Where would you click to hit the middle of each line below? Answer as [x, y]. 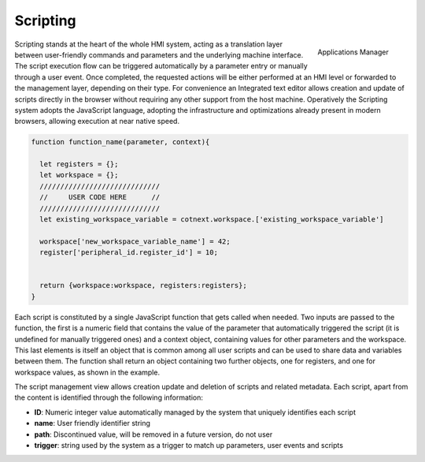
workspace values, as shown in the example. [87, 372]
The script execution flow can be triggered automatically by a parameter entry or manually [161, 66]
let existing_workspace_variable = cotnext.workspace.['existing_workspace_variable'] [212, 220]
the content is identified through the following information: [109, 397]
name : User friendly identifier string [92, 423]
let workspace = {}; [79, 175]
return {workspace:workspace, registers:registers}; [143, 285]
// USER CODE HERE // [100, 197]
